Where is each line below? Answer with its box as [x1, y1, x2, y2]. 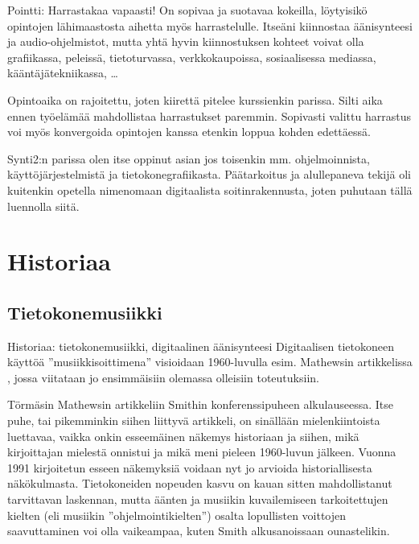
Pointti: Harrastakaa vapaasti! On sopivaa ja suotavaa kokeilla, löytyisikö [7, 2, 368, 18]
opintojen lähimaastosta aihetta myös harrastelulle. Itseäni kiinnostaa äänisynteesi [7, 17, 413, 34]
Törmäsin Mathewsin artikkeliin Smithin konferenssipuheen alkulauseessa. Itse [7, 396, 393, 413]
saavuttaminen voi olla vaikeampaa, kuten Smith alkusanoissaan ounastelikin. [7, 522, 390, 539]
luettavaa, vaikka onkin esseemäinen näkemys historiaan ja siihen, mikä [7, 427, 359, 444]
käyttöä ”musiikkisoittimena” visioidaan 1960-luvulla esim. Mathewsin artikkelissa [7, 353, 413, 370]
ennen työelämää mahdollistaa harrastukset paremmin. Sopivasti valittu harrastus [7, 107, 411, 124]
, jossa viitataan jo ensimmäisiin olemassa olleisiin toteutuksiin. [7, 369, 319, 385]
